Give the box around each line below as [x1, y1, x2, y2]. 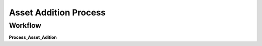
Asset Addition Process [9, 7, 106, 18]
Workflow [9, 21, 41, 30]
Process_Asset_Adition [9, 34, 57, 40]
